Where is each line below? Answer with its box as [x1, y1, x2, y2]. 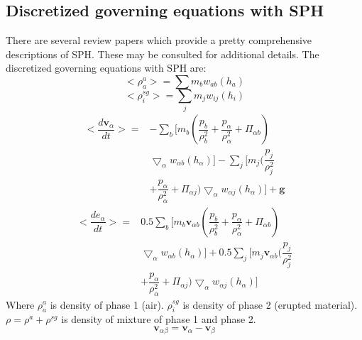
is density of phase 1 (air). [50, 297, 164, 312]
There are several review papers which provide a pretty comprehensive [6, 33, 312, 48]
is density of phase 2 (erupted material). [182, 297, 358, 312]
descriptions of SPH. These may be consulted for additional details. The [6, 46, 319, 61]
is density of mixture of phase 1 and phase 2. [61, 312, 256, 327]
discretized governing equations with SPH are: [6, 60, 207, 75]
